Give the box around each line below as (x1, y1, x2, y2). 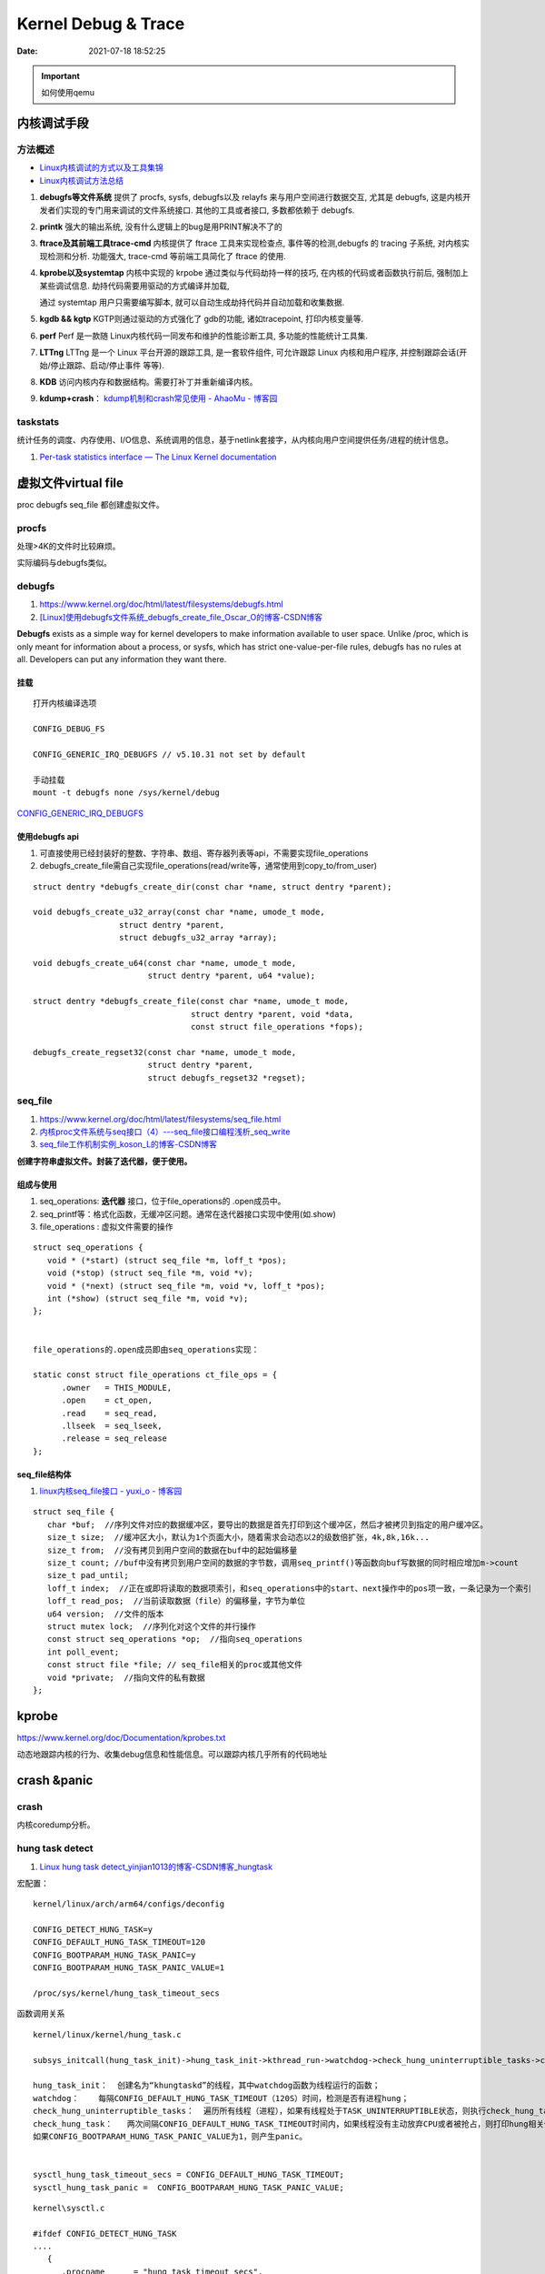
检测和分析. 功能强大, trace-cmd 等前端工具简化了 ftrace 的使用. (46, 250, 286, 261)
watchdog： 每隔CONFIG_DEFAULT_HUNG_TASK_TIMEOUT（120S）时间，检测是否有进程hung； (33, 2093, 410, 2103)
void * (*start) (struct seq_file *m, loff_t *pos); (46, 1255, 287, 1265)
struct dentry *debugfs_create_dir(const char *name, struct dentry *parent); (33, 881, 392, 891)
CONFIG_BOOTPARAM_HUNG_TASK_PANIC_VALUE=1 (33, 1963, 225, 1973)
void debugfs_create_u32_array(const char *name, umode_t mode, (33, 907, 326, 918)
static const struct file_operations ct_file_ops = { (33, 1370, 277, 1380)
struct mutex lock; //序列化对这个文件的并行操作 (46, 1621, 256, 1632)
